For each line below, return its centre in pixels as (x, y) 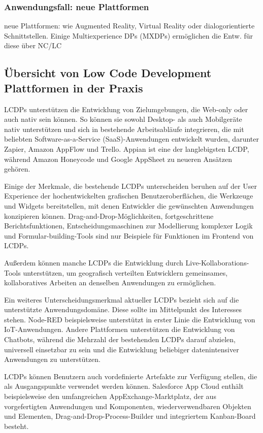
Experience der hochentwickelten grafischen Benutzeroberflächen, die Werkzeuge (129, 196)
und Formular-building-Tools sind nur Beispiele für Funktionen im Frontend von (129, 235)
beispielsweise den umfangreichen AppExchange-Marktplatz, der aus (110, 396)
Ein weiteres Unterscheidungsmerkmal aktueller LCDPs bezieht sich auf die (122, 299)
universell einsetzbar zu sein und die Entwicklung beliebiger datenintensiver (122, 349)
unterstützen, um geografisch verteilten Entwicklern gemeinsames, (125, 272)
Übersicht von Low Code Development (108, 73)
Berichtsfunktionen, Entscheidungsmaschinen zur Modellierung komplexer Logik (128, 226)
